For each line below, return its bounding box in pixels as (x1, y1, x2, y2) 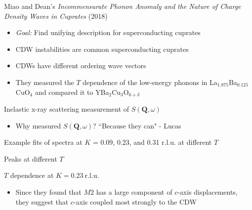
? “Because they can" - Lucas (93, 120, 181, 130)
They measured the (15, 77, 74, 87)
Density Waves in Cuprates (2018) (4, 10, 108, 21)
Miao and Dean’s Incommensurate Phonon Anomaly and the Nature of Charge (4, 1, 241, 11)
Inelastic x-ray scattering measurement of (4, 104, 129, 114)
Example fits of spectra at (4, 137, 83, 147)
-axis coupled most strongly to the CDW (73, 196, 197, 207)
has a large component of (96, 186, 172, 197)
